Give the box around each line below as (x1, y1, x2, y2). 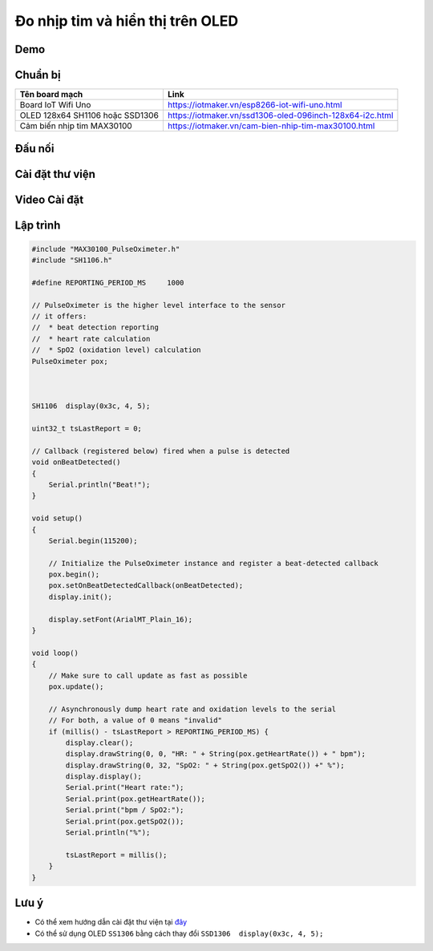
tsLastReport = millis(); (65, 850, 168, 860)
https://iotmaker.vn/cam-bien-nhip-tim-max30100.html (167, 120, 375, 132)
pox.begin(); (48, 570, 100, 579)
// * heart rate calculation (31, 334, 151, 343)
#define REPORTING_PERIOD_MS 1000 (31, 277, 184, 287)
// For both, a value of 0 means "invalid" (48, 716, 222, 725)
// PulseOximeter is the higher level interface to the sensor (31, 301, 286, 310)
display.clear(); (65, 738, 134, 747)
